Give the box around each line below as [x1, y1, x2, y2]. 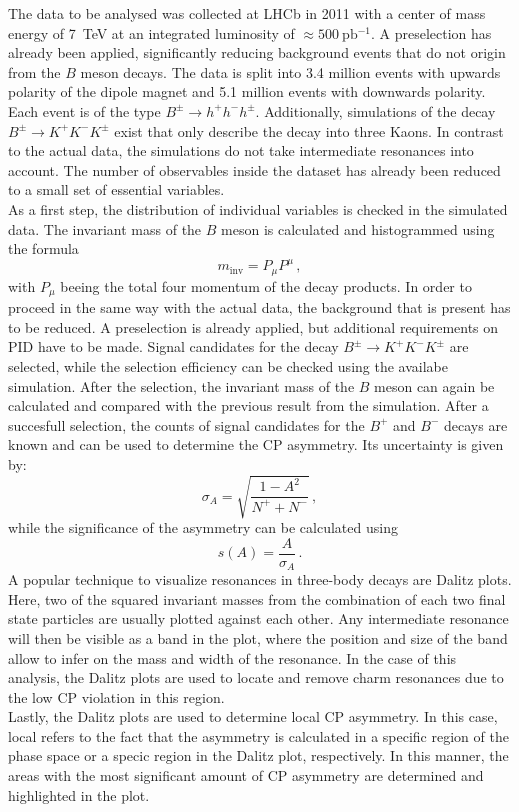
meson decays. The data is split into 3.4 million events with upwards [80, 61, 501, 82]
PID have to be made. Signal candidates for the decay [8, 336, 339, 357]
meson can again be [374, 375, 495, 396]
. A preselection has [371, 22, 492, 43]
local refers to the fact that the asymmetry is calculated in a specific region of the [8, 725, 509, 746]
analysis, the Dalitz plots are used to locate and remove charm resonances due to [8, 667, 504, 688]
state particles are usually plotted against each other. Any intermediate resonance [8, 608, 509, 629]
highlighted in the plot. [8, 784, 150, 805]
